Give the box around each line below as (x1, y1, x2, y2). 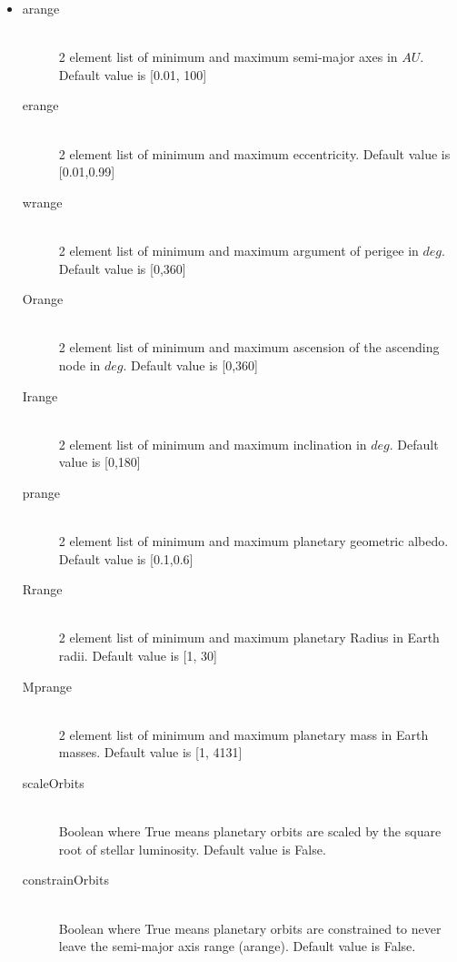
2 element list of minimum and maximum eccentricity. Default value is (58, 144, 451, 163)
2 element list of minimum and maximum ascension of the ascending (58, 338, 440, 357)
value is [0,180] (58, 452, 141, 471)
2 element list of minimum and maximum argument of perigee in (58, 240, 419, 259)
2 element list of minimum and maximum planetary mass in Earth (58, 724, 429, 744)
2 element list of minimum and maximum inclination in (58, 434, 367, 453)
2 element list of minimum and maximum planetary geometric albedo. (58, 532, 449, 551)
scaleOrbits (22, 774, 84, 792)
